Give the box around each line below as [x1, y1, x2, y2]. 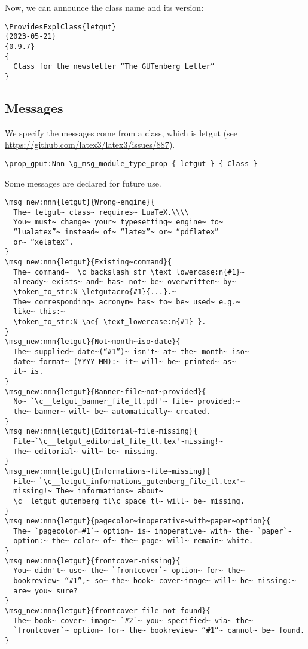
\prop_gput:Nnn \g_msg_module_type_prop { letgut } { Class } [5, 159, 258, 168]
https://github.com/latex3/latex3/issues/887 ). [5, 138, 175, 151]
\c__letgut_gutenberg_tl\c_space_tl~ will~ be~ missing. [13, 496, 245, 505]
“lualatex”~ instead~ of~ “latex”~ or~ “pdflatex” [13, 228, 219, 237]
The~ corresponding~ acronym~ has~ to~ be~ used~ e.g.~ [13, 297, 240, 306]
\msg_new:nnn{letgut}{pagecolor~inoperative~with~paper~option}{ [5, 517, 270, 526]
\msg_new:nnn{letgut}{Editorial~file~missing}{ [5, 427, 198, 436]
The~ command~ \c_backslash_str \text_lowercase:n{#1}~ [13, 267, 245, 276]
